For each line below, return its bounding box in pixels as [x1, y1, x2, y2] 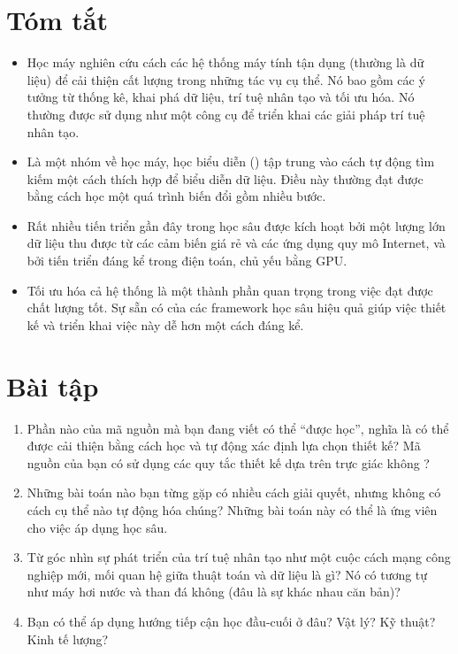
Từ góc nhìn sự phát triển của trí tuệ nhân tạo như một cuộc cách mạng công [27, 548, 451, 566]
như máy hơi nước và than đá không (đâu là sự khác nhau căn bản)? [27, 582, 401, 601]
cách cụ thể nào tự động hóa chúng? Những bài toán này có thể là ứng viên [27, 500, 438, 519]
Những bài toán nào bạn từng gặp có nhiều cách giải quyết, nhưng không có [27, 483, 441, 502]
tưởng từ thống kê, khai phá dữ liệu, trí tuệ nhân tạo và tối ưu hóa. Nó [27, 88, 415, 106]
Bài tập [6, 367, 99, 404]
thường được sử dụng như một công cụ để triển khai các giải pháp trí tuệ [27, 104, 425, 123]
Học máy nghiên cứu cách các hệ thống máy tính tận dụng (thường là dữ [27, 53, 424, 72]
